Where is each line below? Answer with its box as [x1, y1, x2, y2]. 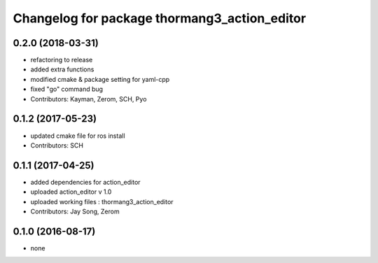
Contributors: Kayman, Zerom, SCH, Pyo [30, 94, 147, 103]
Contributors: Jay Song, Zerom [30, 207, 120, 215]
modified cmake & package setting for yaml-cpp [30, 75, 170, 83]
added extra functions [30, 65, 94, 73]
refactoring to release [30, 56, 93, 64]
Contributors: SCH [30, 141, 84, 150]
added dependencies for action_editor [30, 178, 141, 186]
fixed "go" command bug [30, 85, 104, 94]
